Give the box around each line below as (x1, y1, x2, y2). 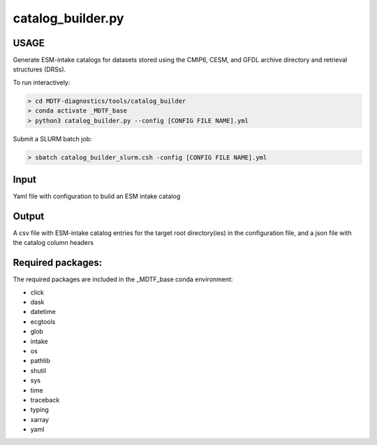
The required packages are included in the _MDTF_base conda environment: (13, 275, 233, 283)
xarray (30, 415, 49, 423)
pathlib (30, 357, 50, 365)
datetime (30, 308, 56, 316)
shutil (30, 366, 47, 374)
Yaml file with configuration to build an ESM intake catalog (13, 192, 181, 201)
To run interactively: (13, 78, 71, 87)
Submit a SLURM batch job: (13, 134, 92, 143)
